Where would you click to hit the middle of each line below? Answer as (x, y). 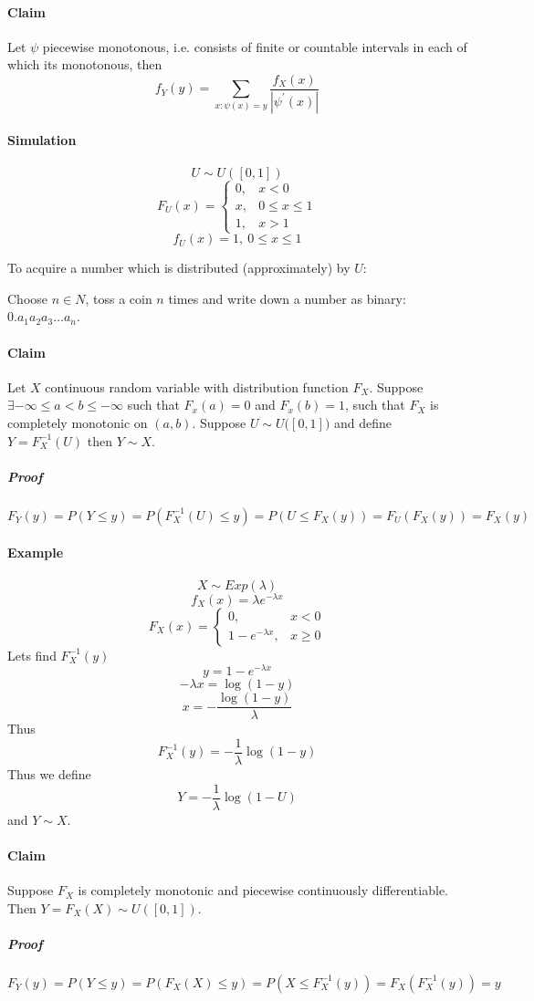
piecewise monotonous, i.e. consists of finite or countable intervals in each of (255, 46)
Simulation (42, 140)
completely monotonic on (78, 423)
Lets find (32, 655)
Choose (28, 298)
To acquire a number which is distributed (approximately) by (179, 268)
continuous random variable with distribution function (197, 386)
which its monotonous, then (85, 64)
